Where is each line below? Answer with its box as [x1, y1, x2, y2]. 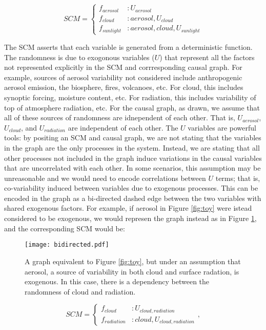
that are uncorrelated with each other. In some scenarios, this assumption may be [4, 162, 261, 173]
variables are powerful [188, 122, 256, 133]
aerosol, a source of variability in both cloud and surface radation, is [25, 266, 239, 277]
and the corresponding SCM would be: [4, 223, 125, 233]
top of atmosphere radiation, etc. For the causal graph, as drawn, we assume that [4, 102, 260, 113]
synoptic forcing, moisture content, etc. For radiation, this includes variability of [4, 91, 256, 102]
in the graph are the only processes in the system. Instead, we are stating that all [4, 142, 260, 153]
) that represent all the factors [159, 51, 255, 62]
